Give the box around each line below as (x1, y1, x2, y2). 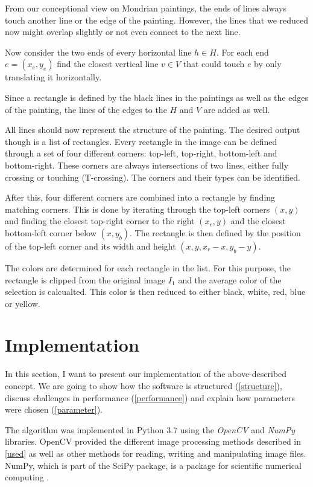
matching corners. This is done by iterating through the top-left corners (5, 202, 270, 215)
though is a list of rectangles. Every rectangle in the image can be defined (5, 135, 277, 147)
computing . (5, 471, 49, 483)
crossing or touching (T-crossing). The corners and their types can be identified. (5, 170, 300, 183)
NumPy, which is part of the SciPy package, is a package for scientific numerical (5, 459, 302, 471)
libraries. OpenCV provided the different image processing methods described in (5, 435, 302, 448)
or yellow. (5, 297, 40, 309)
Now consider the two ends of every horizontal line (5, 45, 192, 58)
